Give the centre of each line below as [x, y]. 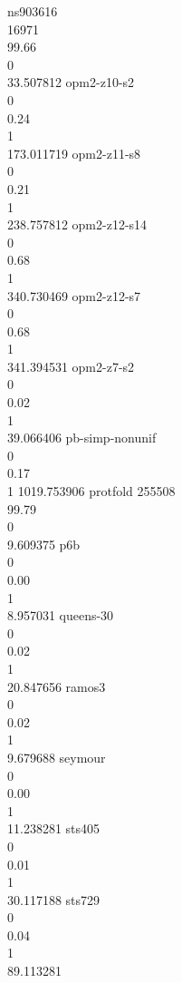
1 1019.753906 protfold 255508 [91, 491]
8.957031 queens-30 [61, 615]
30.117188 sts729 [54, 899]
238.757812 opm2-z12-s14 [77, 224]
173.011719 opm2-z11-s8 [74, 153]
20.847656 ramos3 [57, 686]
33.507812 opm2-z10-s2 [71, 82]
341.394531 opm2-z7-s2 [71, 366]
